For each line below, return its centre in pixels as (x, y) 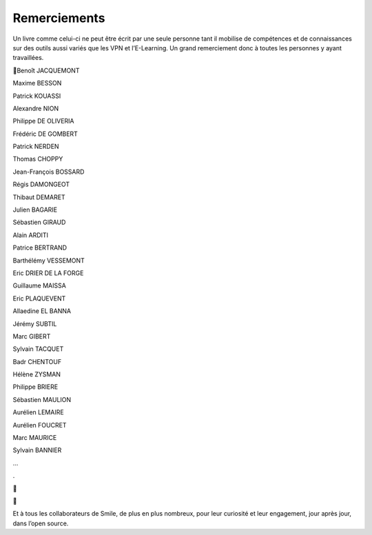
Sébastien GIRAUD (39, 222)
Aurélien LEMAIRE (39, 412)
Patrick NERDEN (36, 147)
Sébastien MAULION (42, 399)
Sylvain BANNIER (37, 450)
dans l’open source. (41, 523)
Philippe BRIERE (35, 387)
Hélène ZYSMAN (37, 374)
